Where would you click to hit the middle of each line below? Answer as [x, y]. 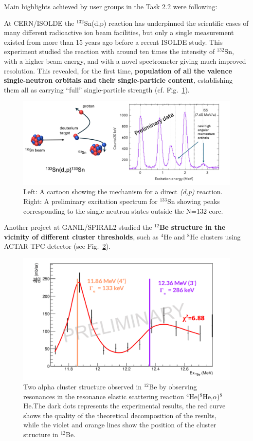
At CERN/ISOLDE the [39, 23]
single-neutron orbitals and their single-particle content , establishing [118, 80]
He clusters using [215, 236]
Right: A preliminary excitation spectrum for [90, 201]
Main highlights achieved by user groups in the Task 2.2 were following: [111, 6]
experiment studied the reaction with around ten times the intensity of [109, 51]
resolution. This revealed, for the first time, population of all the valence [118, 70]
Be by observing [173, 387]
